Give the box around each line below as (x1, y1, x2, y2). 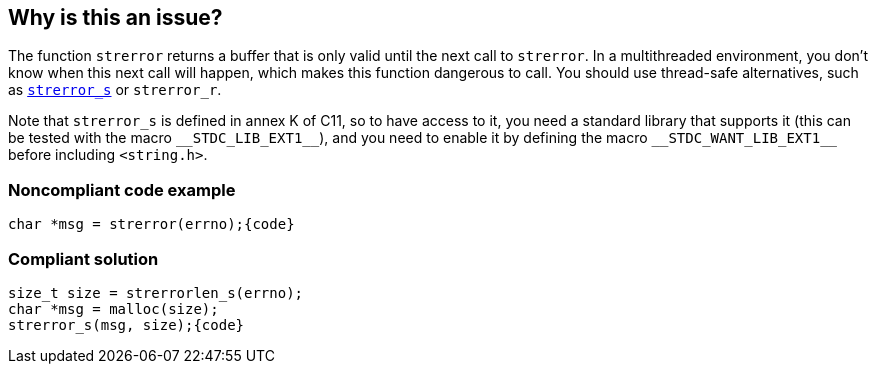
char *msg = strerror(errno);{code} (8, 216, 295, 233)
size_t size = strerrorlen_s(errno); (8, 284, 304, 301)
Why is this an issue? (8, 5, 223, 30)
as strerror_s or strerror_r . (8, 81, 222, 99)
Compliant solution (8, 248, 159, 269)
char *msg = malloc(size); (8, 300, 219, 317)
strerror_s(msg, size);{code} (8, 316, 245, 333)
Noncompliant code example (8, 179, 236, 200)
